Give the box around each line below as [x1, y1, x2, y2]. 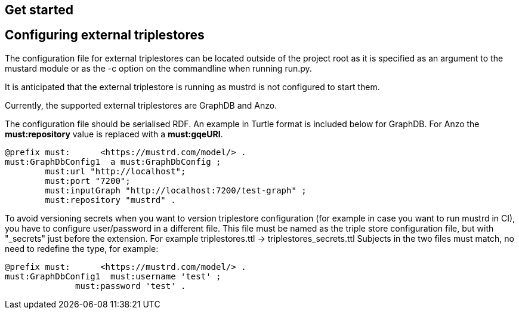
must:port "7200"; [45, 176, 131, 186]
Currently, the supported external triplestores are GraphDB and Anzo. [5, 100, 277, 110]
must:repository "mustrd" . [45, 195, 176, 205]
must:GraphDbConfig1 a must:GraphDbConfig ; [5, 156, 221, 167]
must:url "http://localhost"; [45, 166, 186, 176]
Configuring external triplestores [5, 27, 205, 43]
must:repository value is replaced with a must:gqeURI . [5, 128, 223, 139]
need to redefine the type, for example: [5, 243, 159, 254]
